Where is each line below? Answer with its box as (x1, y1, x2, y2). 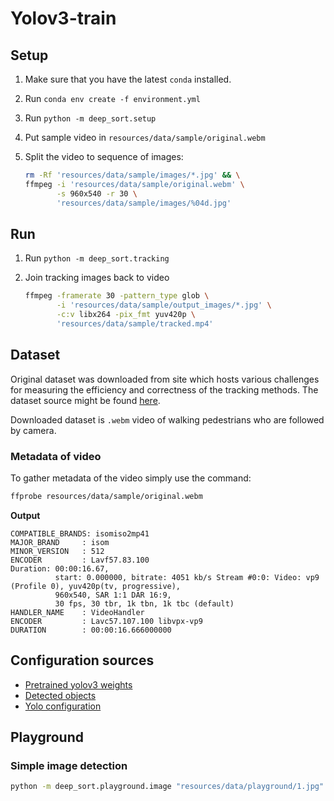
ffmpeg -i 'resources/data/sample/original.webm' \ (24, 179, 245, 189)
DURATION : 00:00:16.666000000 (10, 625, 172, 635)
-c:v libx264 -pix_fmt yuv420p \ (56, 310, 196, 320)
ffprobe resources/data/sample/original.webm (10, 491, 203, 501)
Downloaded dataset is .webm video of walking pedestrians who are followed (10, 413, 325, 426)
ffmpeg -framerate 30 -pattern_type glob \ (24, 291, 210, 301)
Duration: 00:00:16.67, (10, 563, 110, 574)
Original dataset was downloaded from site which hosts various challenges (10, 373, 320, 385)
